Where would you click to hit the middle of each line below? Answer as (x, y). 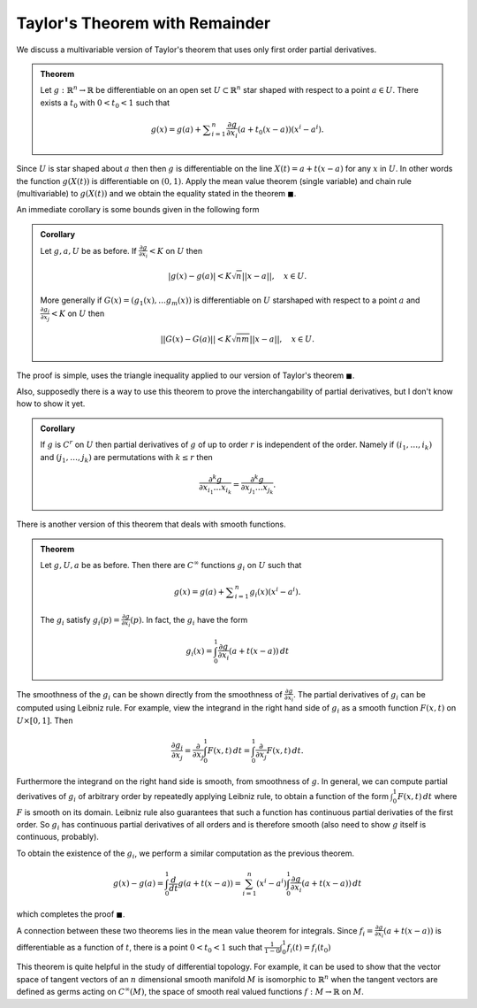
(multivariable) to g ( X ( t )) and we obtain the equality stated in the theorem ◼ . (156, 194)
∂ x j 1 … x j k (257, 489)
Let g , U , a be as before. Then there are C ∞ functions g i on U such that (171, 566)
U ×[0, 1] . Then (45, 720)
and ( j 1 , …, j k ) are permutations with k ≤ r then (127, 458)
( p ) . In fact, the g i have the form (189, 621)
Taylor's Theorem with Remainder (144, 23)
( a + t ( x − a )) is (412, 930)
